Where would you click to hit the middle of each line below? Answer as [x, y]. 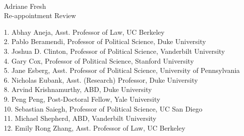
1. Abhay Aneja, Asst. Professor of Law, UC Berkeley [84, 32]
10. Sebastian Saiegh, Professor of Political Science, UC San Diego [103, 108]
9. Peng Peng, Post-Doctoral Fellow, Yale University [82, 99]
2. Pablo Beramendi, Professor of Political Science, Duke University [105, 41]
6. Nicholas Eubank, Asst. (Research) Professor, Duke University [101, 79]
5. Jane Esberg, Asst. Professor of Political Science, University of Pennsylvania [122, 70]
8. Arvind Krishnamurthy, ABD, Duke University [78, 89]
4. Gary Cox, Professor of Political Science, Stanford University [99, 60]
